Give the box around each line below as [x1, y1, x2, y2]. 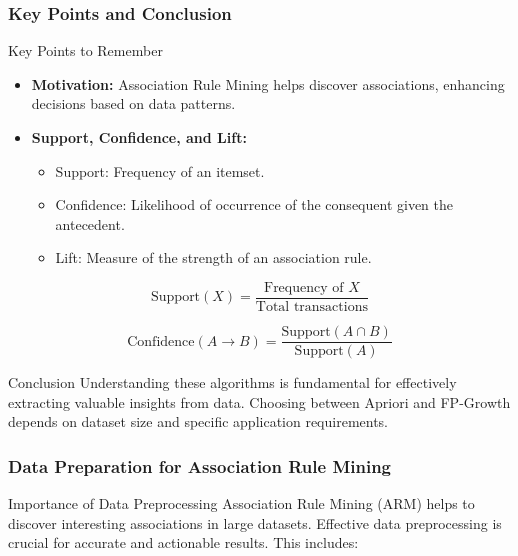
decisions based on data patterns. [31, 93, 236, 114]
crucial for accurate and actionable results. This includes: [8, 532, 359, 553]
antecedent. [55, 213, 125, 234]
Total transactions [255, 300, 368, 315]
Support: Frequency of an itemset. [55, 160, 265, 181]
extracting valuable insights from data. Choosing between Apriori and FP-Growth [8, 391, 511, 412]
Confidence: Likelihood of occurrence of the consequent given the [55, 194, 453, 215]
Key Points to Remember [8, 40, 163, 61]
